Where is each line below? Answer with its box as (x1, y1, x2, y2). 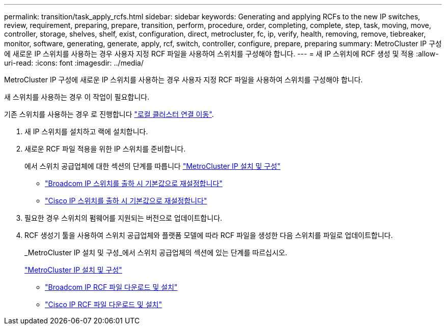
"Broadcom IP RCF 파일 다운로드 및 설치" (45, 283, 178, 291)
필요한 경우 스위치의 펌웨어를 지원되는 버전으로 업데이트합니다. (24, 214, 222, 222)
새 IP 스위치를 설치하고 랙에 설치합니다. (24, 127, 148, 136)
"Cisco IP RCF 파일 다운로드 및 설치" (45, 300, 162, 309)
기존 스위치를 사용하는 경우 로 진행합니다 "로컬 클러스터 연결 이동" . (4, 110, 214, 118)
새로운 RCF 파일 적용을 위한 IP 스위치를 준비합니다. (24, 144, 186, 153)
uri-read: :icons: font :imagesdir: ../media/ (4, 58, 144, 67)
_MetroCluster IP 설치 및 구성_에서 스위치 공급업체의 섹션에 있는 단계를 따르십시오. (24, 248, 287, 257)
